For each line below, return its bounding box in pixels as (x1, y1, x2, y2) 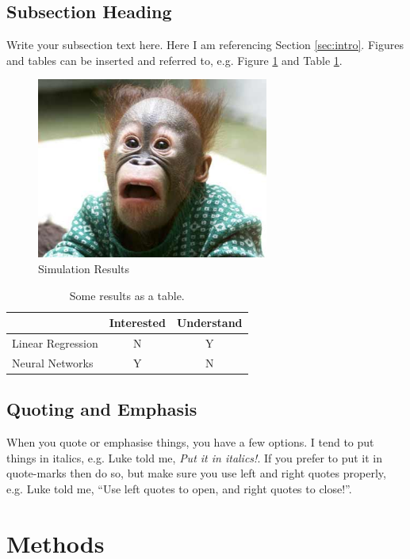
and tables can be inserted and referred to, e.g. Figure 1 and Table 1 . (6, 51, 343, 68)
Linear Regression (12, 334, 98, 351)
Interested (109, 314, 166, 331)
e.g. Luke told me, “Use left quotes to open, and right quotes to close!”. (6, 480, 352, 496)
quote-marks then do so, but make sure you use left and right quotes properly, (6, 465, 386, 481)
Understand (176, 314, 243, 331)
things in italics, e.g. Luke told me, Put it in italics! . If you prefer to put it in (6, 449, 382, 466)
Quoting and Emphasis (6, 397, 197, 421)
